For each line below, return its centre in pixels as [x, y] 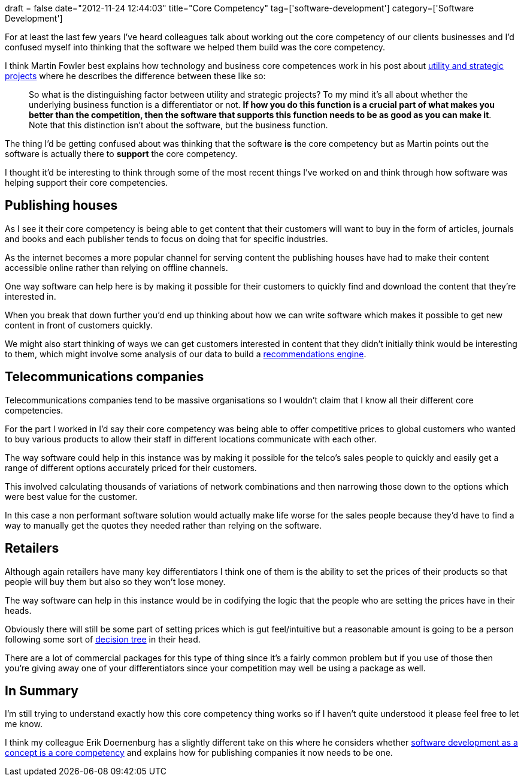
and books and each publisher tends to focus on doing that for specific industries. [166, 239]
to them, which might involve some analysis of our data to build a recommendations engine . [186, 354]
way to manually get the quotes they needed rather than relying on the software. [163, 525]
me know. [24, 724]
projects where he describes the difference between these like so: [135, 76]
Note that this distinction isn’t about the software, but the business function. [178, 125]
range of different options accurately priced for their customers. [131, 468]
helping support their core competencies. [87, 183]
